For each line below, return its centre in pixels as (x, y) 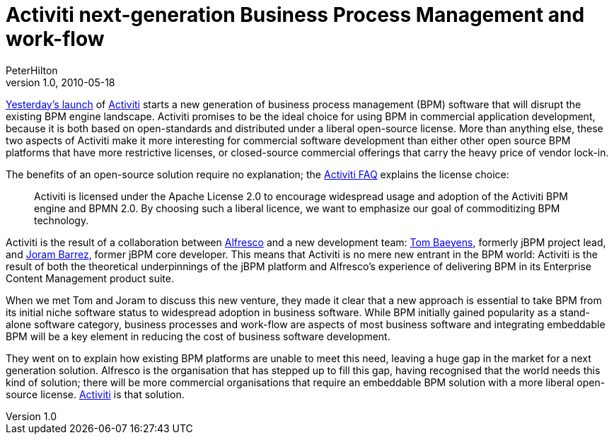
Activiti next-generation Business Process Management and (295, 15)
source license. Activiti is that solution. (95, 394)
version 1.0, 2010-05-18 (60, 82)
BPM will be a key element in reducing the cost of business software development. (198, 336)
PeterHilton (32, 70)
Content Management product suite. (90, 278)
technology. (62, 220)
